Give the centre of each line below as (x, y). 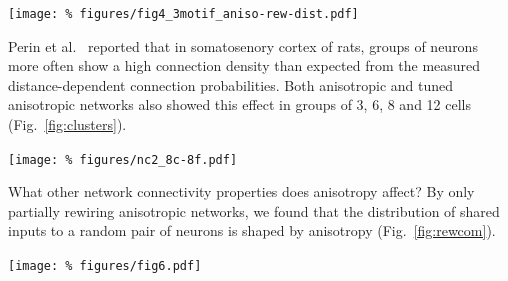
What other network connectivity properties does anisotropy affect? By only (241, 191)
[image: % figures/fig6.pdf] (105, 266)
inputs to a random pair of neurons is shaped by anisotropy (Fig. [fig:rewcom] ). (252, 230)
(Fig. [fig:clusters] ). (67, 124)
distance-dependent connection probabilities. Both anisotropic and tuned (231, 84)
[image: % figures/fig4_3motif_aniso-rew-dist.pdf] (183, 14)
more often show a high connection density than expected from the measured (244, 65)
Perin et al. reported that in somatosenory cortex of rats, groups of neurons (243, 45)
